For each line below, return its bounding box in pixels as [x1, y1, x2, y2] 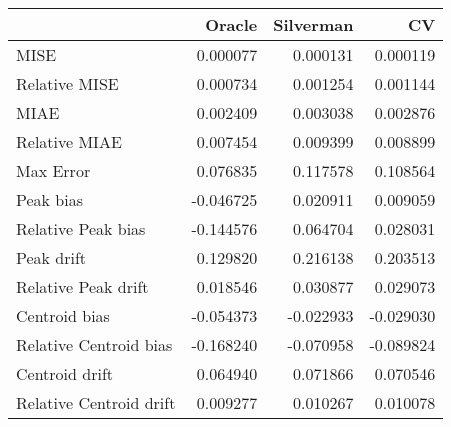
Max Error [16, 159, 91, 182]
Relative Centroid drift [16, 391, 176, 414]
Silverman [273, 13, 354, 36]
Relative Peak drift [16, 275, 149, 298]
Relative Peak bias [16, 217, 146, 240]
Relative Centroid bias [16, 333, 173, 356]
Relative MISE [16, 72, 119, 95]
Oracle [205, 13, 258, 36]
